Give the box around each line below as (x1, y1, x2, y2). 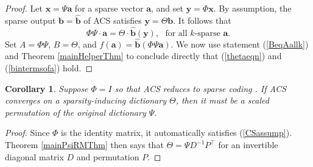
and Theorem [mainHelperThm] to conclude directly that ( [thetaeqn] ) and (5, 49, 282, 62)
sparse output (5, 13, 56, 26)
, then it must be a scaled (175, 94, 269, 107)
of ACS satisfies (83, 13, 142, 26)
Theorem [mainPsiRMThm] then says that (5, 138, 164, 151)
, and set (151, 2, 183, 14)
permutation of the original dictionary (5, 105, 146, 118)
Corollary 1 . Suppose (5, 82, 88, 94)
